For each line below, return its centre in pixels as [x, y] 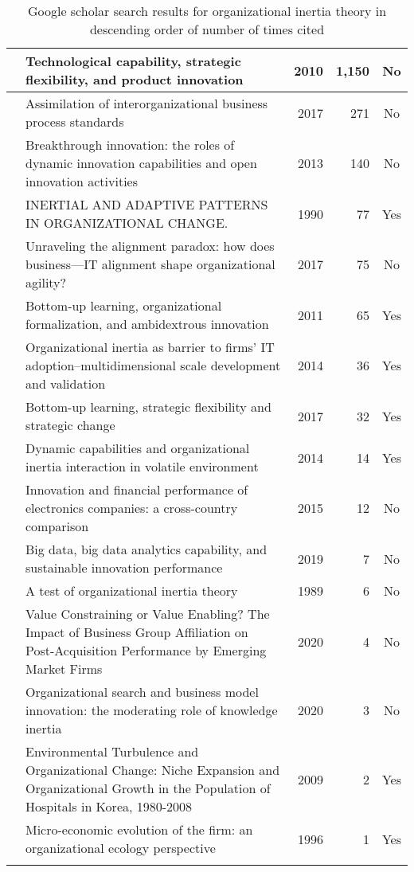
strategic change [70, 425]
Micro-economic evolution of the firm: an [139, 829]
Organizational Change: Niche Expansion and [153, 770]
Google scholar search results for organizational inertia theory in [207, 11]
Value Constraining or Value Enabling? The [148, 614]
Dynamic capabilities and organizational [138, 448]
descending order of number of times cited [207, 29]
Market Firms [64, 669]
